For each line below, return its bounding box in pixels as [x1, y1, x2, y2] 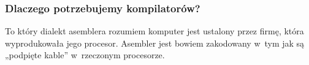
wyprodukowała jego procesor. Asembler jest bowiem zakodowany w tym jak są [5, 36, 305, 49]
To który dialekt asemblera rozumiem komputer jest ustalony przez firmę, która [5, 25, 304, 37]
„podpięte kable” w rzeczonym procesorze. [5, 48, 165, 61]
